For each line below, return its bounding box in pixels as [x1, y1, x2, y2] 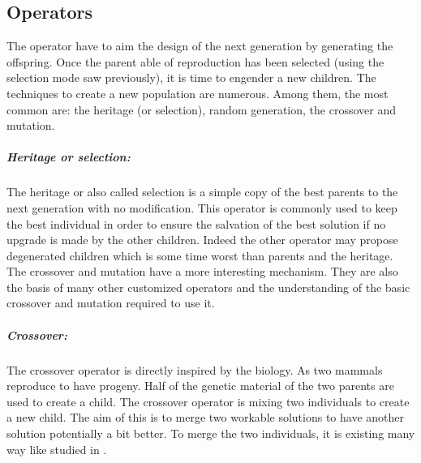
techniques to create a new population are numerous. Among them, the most [6, 84, 389, 101]
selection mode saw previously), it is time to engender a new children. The [6, 69, 376, 86]
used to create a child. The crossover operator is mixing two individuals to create [6, 392, 410, 409]
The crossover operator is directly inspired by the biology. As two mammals [6, 361, 383, 378]
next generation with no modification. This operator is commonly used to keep [6, 199, 397, 216]
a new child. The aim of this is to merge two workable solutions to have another [6, 409, 404, 426]
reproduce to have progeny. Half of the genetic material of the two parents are [6, 377, 394, 394]
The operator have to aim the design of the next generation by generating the [6, 37, 393, 54]
